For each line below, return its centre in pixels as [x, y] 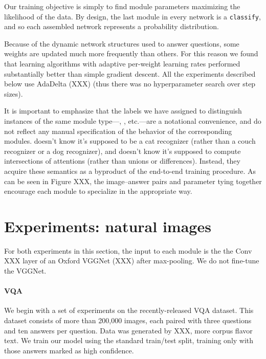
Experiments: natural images [108, 226]
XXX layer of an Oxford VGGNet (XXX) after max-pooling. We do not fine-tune [132, 261]
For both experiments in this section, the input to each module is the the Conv [128, 250]
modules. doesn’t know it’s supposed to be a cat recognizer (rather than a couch [130, 141]
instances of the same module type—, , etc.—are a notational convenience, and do [133, 121]
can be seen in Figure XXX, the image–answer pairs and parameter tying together [133, 181]
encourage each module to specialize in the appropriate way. [98, 191]
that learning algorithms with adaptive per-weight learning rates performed [122, 64]
